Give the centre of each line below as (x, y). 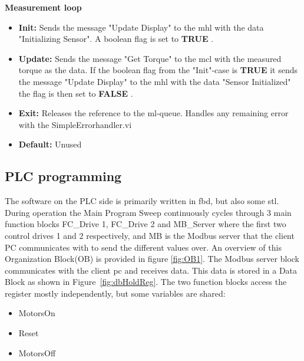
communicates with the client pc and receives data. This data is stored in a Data (151, 270)
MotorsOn (37, 313)
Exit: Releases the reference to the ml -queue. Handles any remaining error (153, 113)
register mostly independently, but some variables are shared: (115, 293)
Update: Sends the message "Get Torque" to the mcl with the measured (150, 58)
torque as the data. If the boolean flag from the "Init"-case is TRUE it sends (158, 70)
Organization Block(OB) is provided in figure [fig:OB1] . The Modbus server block (152, 259)
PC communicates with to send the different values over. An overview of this (143, 247)
